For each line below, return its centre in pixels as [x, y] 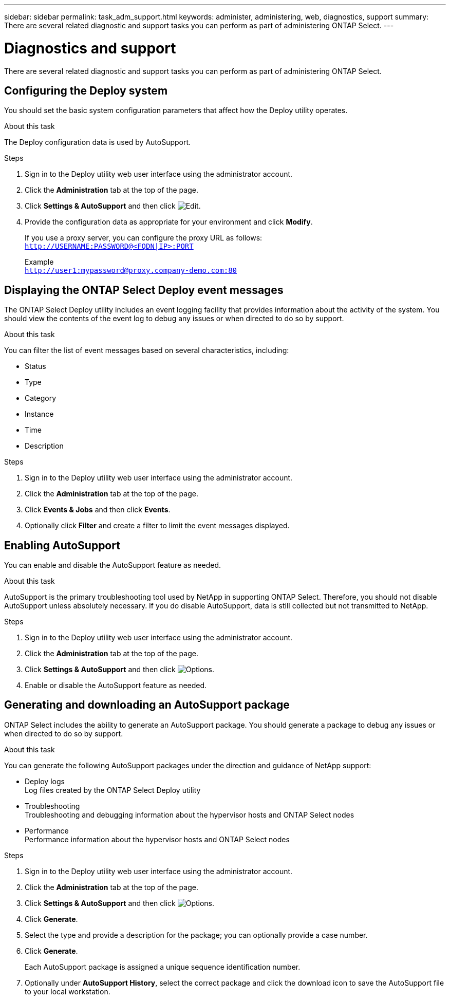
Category [41, 398]
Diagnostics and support [90, 48]
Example [39, 262]
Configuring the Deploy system [86, 90]
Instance [39, 414]
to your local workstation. [68, 991]
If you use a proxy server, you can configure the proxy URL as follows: [144, 238]
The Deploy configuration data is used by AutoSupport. [98, 142]
